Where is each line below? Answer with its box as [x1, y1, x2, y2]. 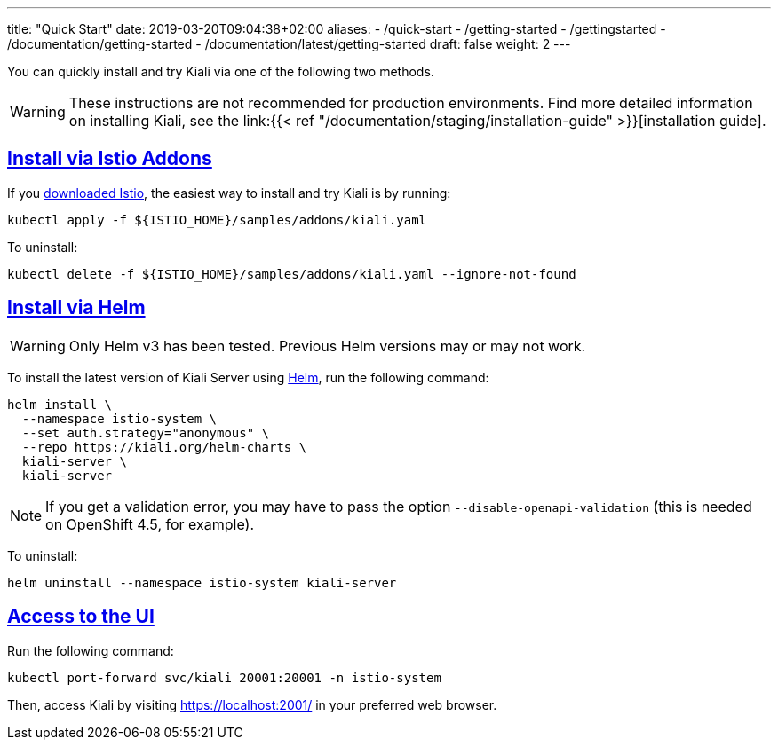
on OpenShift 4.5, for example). [45, 515, 255, 533]
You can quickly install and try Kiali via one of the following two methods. [7, 64, 434, 79]
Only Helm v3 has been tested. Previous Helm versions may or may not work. [68, 336, 586, 355]
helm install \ [7, 397, 113, 412]
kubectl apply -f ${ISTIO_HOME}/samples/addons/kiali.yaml [7, 212, 427, 227]
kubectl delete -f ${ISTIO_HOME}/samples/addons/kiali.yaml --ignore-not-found [7, 266, 576, 281]
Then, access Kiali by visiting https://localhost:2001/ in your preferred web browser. [7, 696, 497, 712]
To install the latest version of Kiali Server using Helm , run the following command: [7, 369, 489, 385]
